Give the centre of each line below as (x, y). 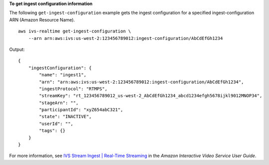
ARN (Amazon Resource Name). (42, 19)
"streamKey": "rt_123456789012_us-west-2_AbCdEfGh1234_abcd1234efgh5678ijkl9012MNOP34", (151, 96)
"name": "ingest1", (63, 75)
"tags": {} (52, 131)
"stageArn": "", (59, 103)
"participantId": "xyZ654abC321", (81, 110)
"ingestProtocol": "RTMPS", (73, 89)
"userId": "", (56, 124)
